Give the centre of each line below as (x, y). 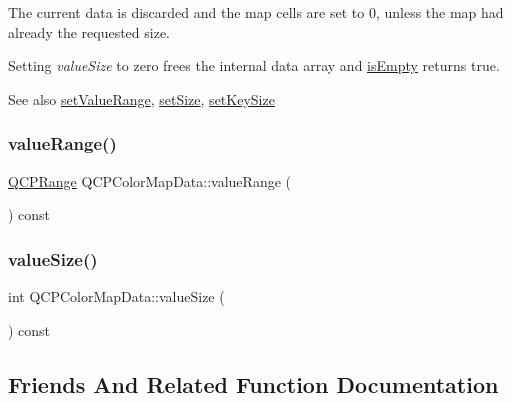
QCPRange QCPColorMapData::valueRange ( (149, 180)
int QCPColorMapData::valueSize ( (116, 296)
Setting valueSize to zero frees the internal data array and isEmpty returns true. (254, 65)
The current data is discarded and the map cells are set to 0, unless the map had (256, 12)
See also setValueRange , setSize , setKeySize (141, 98)
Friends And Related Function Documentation (253, 383)
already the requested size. (89, 31)
